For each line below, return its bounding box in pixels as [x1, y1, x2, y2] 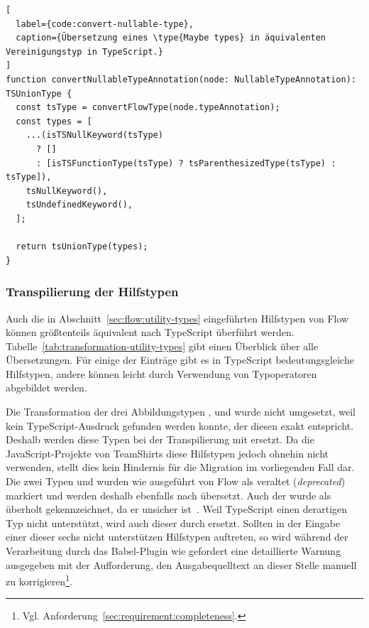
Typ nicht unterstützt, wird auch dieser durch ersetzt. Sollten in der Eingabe [6, 515, 341, 530]
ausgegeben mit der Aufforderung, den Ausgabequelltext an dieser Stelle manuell [6, 557, 357, 572]
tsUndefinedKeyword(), [26, 200, 133, 210]
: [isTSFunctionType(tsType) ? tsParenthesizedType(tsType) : [35, 158, 336, 168]
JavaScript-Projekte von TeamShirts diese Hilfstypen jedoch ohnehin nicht [6, 445, 329, 460]
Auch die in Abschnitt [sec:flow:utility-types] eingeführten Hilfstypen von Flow [6, 310, 349, 325]
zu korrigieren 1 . [6, 572, 72, 588]
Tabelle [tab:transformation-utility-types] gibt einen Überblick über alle [6, 338, 319, 353]
